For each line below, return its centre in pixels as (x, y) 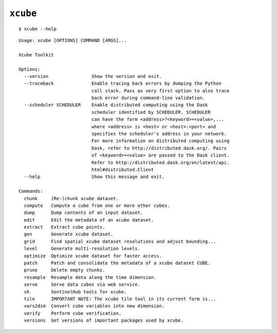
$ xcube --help (38, 29)
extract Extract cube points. (64, 227)
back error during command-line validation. (148, 98)
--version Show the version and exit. (93, 76)
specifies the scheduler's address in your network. (159, 134)
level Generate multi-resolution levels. (82, 249)
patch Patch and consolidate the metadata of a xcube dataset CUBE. (117, 263)
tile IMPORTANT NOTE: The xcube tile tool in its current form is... (120, 299)
